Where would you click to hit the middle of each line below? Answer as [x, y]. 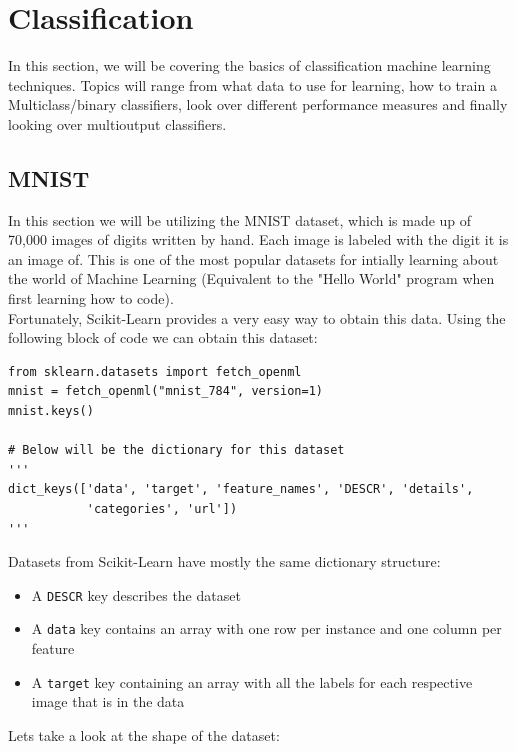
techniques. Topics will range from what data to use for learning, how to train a [252, 84]
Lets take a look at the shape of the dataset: [144, 734]
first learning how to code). [91, 298]
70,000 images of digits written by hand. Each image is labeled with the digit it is [258, 239]
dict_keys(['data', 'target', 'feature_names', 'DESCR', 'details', [241, 489]
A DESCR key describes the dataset [136, 594]
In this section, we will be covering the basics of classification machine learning [249, 65]
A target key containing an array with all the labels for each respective [252, 681]
